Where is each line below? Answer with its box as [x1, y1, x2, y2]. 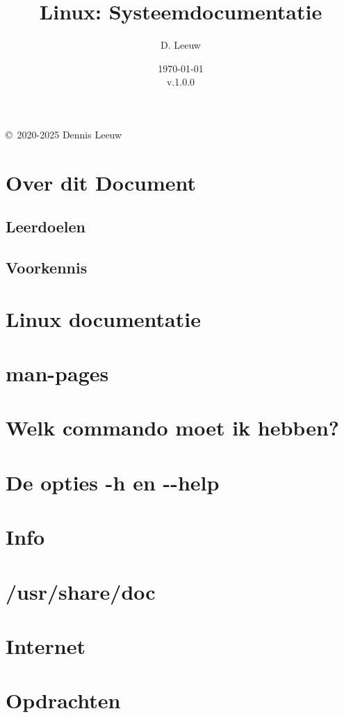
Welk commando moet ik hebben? [6, 413, 339, 442]
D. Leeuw [161, 38, 201, 52]
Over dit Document [6, 168, 197, 196]
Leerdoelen [6, 216, 86, 237]
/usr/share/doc [6, 577, 156, 605]
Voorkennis [6, 257, 88, 278]
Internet [6, 631, 85, 660]
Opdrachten [6, 686, 121, 715]
